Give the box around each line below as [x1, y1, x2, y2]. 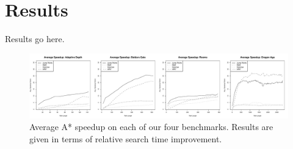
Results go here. [5, 32, 65, 45]
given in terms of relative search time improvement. [29, 132, 222, 145]
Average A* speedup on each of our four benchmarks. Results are [29, 120, 273, 133]
